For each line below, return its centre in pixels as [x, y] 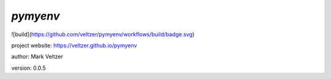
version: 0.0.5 [29, 68]
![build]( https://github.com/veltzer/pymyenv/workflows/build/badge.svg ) [103, 34]
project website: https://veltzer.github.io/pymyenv [74, 45]
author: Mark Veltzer [37, 57]
